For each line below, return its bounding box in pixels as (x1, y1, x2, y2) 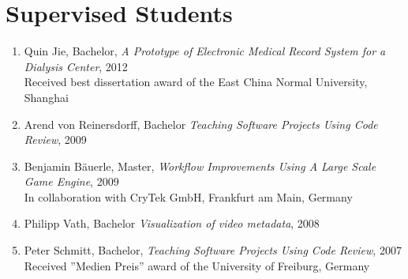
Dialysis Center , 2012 (24, 58, 128, 74)
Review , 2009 (24, 131, 87, 148)
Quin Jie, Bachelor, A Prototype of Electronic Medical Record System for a (24, 43, 386, 59)
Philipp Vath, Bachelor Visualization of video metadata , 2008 (24, 215, 320, 232)
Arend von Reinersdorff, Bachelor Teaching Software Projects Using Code (24, 115, 378, 132)
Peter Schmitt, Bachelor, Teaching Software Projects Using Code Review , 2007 (24, 242, 402, 258)
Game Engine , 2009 (24, 173, 119, 190)
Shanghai (24, 89, 69, 105)
